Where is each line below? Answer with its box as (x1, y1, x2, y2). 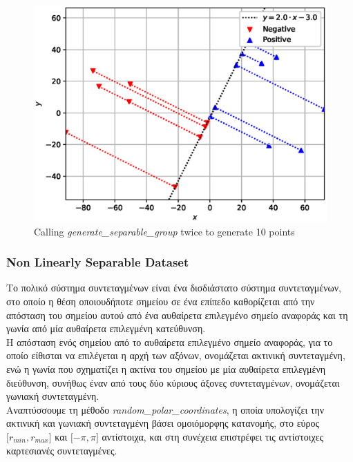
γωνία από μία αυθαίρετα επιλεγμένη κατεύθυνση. (6, 321, 206, 336)
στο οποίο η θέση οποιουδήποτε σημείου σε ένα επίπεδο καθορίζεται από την (6, 294, 315, 309)
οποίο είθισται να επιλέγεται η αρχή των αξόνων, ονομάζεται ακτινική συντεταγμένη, (6, 348, 345, 363)
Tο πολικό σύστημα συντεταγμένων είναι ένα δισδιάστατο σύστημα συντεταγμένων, (6, 280, 341, 295)
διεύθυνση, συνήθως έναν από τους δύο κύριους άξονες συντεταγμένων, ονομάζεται (6, 375, 340, 389)
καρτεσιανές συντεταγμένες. (6, 443, 117, 457)
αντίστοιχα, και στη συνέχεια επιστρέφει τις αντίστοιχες (102, 429, 324, 443)
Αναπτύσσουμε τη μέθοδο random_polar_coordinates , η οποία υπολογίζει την (6, 402, 325, 416)
